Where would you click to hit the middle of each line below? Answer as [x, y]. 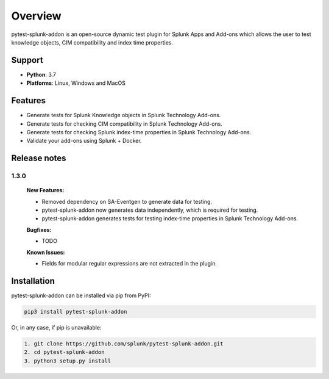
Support [27, 60]
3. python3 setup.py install [68, 361]
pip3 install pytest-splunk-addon [76, 312]
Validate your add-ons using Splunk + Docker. [84, 141]
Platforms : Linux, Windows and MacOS [76, 83]
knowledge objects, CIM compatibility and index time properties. [92, 42]
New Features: [45, 190]
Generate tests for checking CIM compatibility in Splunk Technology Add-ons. [124, 124]
